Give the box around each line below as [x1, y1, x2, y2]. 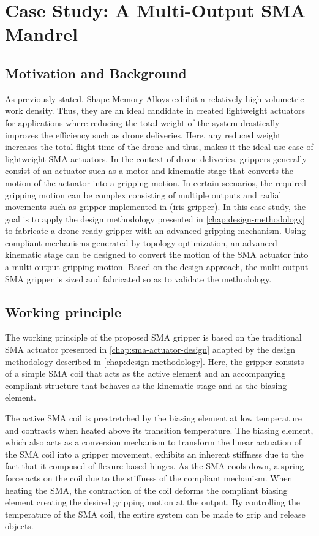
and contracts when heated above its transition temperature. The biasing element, [5, 423, 313, 436]
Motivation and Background [5, 63, 187, 82]
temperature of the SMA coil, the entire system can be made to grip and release [5, 507, 306, 520]
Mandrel [5, 21, 78, 47]
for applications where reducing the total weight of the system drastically [5, 116, 280, 129]
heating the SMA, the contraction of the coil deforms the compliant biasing [5, 483, 288, 496]
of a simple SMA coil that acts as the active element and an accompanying [5, 367, 286, 380]
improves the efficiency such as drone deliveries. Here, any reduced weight [5, 128, 281, 141]
